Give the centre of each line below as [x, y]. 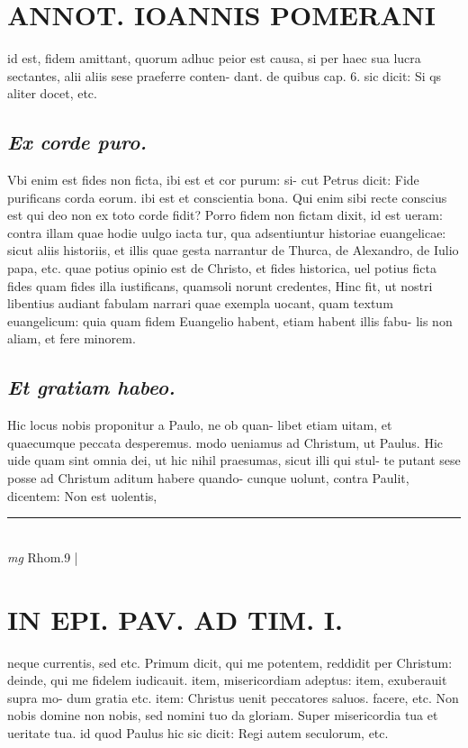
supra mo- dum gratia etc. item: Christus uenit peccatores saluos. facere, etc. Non [233, 697]
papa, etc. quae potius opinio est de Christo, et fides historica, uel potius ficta [222, 268]
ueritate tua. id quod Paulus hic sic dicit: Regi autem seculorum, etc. [198, 732]
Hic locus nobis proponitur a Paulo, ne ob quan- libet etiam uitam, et [200, 425]
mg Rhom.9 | [43, 556]
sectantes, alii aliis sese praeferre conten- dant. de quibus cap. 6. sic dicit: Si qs [225, 75]
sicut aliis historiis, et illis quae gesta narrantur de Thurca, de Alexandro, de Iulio [233, 250]
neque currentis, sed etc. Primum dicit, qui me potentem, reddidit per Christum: [230, 662]
